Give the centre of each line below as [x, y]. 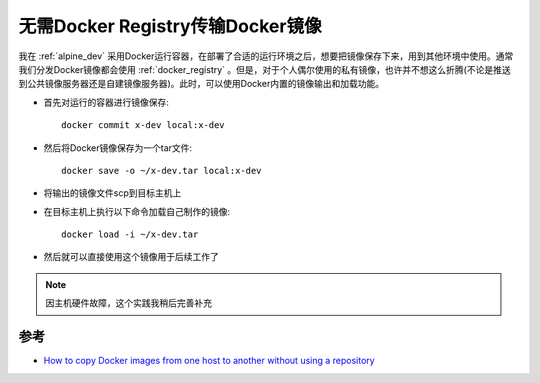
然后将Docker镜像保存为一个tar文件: [118, 147]
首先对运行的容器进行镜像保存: [106, 102]
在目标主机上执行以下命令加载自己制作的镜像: [137, 211]
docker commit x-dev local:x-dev [143, 125]
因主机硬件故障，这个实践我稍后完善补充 [128, 303]
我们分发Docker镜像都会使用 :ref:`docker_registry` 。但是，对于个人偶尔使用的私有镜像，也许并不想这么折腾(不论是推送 [264, 69]
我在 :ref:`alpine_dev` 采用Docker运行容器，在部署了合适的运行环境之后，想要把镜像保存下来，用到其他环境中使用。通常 [266, 56]
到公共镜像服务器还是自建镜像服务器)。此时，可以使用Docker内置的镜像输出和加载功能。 [201, 84]
